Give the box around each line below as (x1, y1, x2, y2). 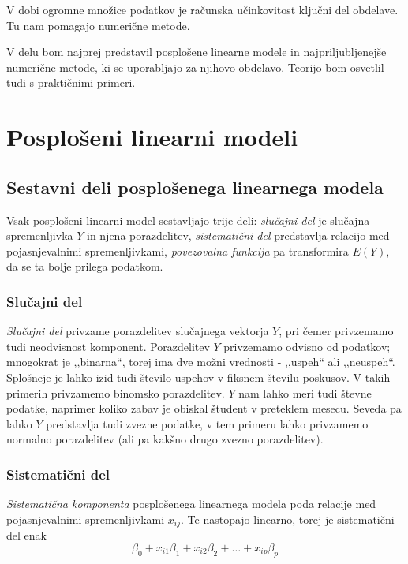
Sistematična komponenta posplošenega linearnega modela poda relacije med (6, 495, 376, 512)
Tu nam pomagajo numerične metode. (6, 17, 190, 33)
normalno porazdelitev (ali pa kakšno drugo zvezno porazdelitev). (6, 431, 324, 447)
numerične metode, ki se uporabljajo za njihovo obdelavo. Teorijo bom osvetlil (6, 58, 384, 75)
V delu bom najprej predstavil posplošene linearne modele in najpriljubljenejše (6, 43, 387, 60)
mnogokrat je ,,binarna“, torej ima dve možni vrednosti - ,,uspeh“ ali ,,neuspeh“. (6, 353, 395, 370)
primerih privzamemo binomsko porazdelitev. (6, 384, 225, 401)
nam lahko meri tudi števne (238, 384, 372, 401)
